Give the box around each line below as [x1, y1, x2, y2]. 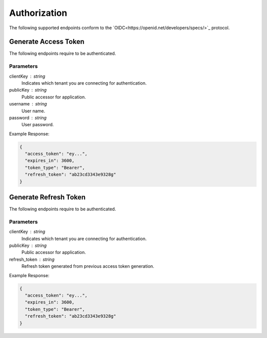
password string [9, 114, 47, 121]
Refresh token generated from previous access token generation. [21, 263, 154, 269]
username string [9, 101, 47, 107]
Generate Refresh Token [9, 193, 86, 201]
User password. [21, 122, 54, 128]
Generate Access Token [9, 38, 85, 46]
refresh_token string [9, 256, 54, 262]
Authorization [9, 7, 68, 18]
